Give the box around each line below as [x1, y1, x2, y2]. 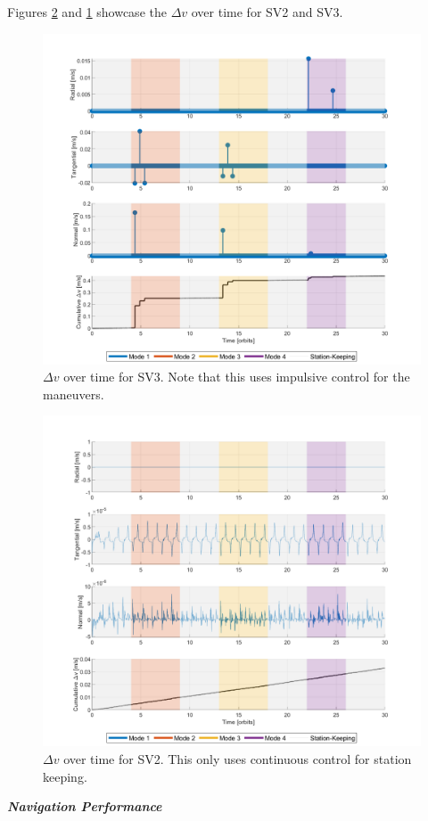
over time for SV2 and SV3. [191, 3, 343, 21]
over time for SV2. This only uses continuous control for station [63, 749, 412, 768]
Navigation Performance [7, 797, 162, 816]
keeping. [43, 767, 87, 785]
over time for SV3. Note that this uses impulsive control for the [63, 367, 410, 386]
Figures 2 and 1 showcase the [7, 3, 167, 21]
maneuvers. [43, 384, 104, 403]
